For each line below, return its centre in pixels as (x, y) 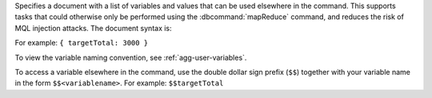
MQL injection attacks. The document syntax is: (93, 28)
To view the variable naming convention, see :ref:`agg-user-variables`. (131, 57)
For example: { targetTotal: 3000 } (82, 43)
